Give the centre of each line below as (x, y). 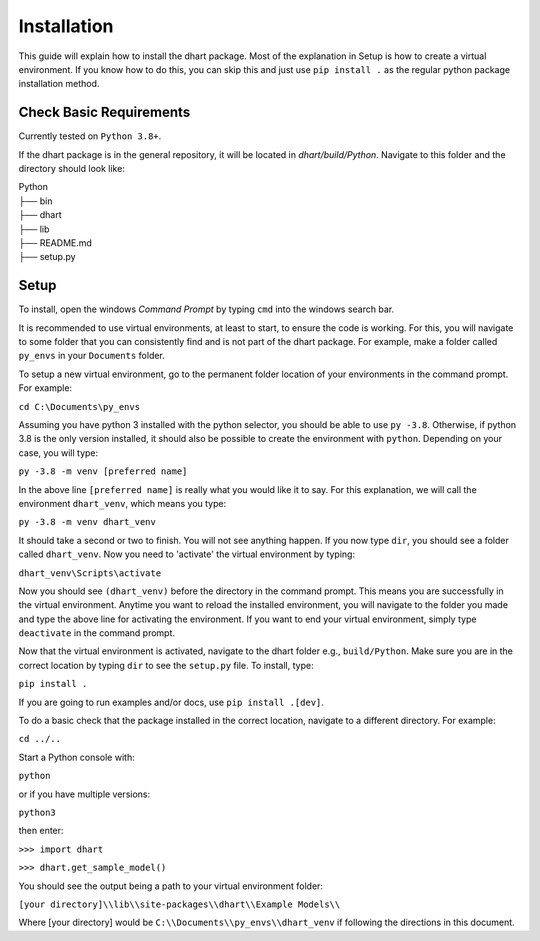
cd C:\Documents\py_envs (79, 406)
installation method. (59, 84)
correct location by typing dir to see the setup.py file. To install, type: (166, 665)
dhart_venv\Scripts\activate (90, 573)
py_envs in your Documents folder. (91, 356)
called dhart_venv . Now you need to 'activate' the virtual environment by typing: (186, 554)
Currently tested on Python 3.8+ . (90, 136)
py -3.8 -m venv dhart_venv (87, 522)
